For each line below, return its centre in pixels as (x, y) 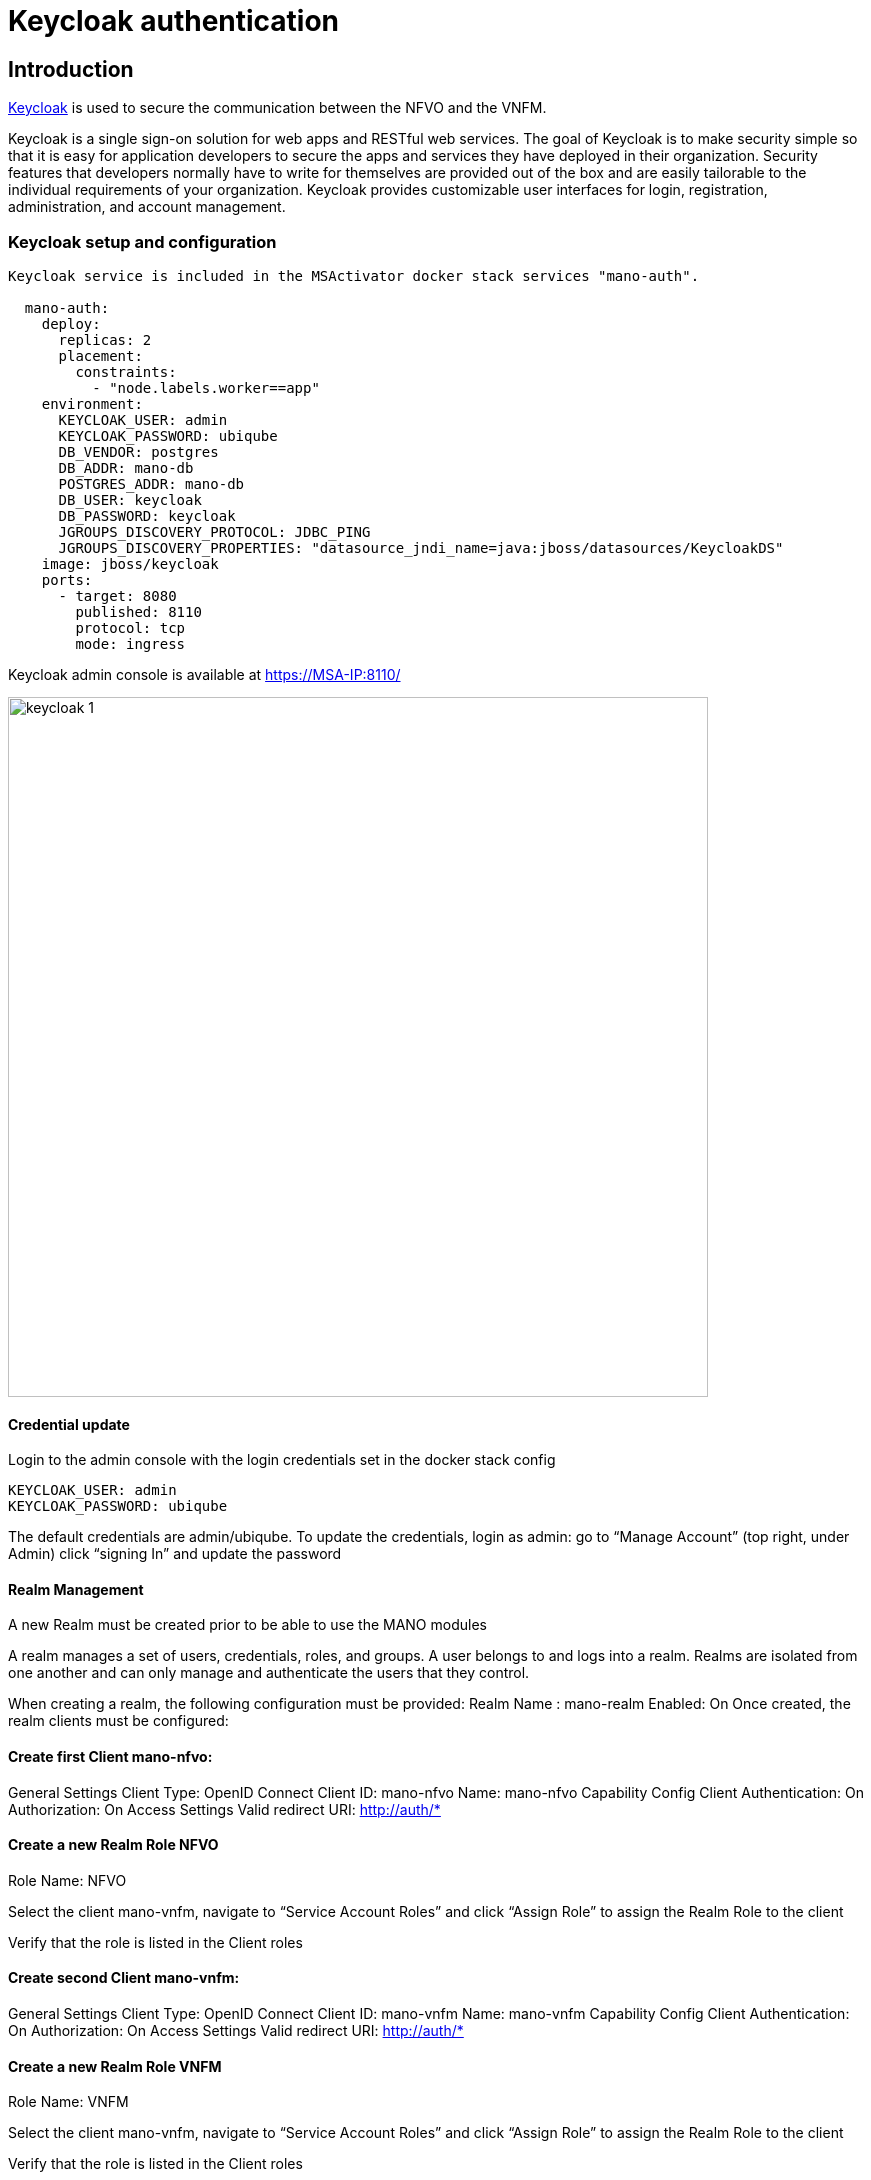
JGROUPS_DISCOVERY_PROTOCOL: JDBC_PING (214, 531)
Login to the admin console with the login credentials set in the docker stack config (282, 1460)
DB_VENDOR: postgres (138, 451)
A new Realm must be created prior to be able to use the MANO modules (247, 1625)
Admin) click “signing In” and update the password (175, 1554)
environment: (92, 403)
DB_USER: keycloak (130, 499)
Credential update (69, 1424)
